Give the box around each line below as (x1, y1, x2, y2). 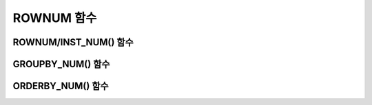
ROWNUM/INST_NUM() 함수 (12, 36, 134, 48)
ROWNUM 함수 (12, 10, 97, 25)
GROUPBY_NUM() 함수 (12, 58, 110, 70)
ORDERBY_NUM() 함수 (12, 80, 110, 92)
